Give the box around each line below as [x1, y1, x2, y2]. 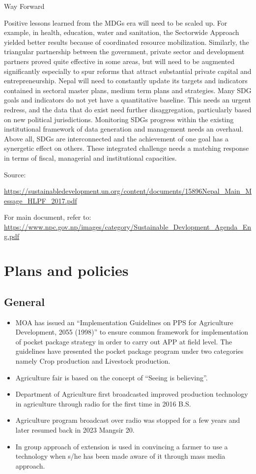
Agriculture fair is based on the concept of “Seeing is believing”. [15, 372, 208, 382]
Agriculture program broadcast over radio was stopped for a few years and [15, 415, 240, 425]
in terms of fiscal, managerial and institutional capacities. [4, 152, 177, 163]
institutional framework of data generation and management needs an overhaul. [4, 124, 244, 134]
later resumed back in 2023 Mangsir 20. [15, 424, 135, 435]
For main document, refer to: [4, 212, 91, 222]
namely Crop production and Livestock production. [15, 356, 171, 366]
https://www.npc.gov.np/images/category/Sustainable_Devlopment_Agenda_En [4, 221, 252, 232]
